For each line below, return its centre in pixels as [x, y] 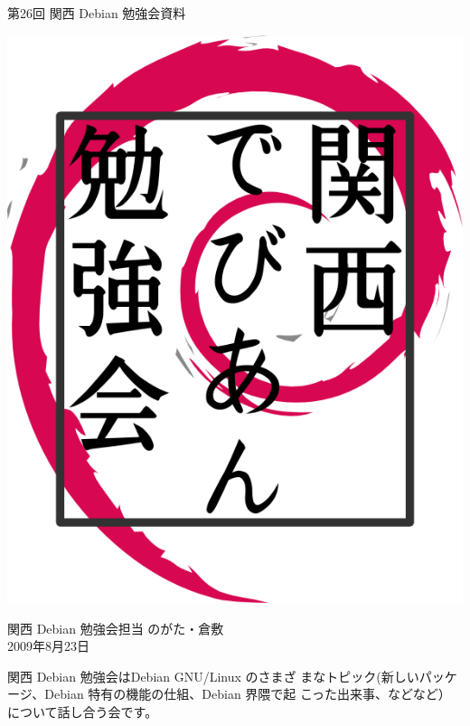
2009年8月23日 [48, 646]
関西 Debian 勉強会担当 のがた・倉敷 [116, 628]
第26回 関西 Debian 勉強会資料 [97, 13]
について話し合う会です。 [83, 711]
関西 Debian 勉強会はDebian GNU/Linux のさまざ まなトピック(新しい [213, 676]
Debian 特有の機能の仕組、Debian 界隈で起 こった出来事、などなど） [248, 694]
